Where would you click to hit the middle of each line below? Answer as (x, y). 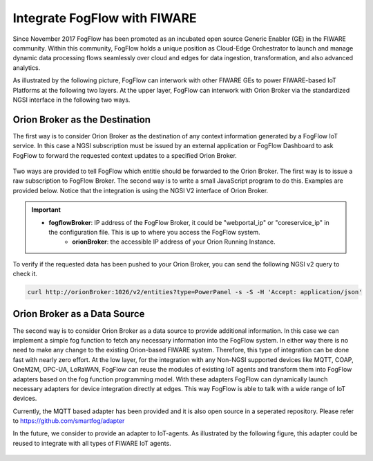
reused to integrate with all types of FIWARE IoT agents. (92, 443)
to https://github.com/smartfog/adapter (69, 421)
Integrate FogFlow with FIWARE (105, 18)
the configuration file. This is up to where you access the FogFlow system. (154, 232)
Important (46, 210)
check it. (25, 274)
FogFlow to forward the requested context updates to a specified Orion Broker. (125, 155)
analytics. (27, 67)
